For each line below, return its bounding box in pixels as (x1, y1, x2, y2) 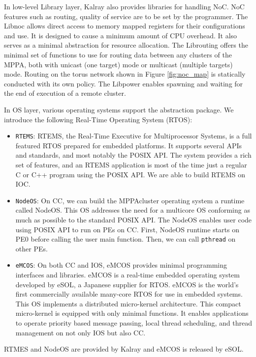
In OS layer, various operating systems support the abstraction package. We (4, 104, 234, 114)
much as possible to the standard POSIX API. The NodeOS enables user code (15, 215, 252, 224)
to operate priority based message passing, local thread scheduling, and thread (15, 318, 252, 328)
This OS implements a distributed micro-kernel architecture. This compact (15, 298, 241, 308)
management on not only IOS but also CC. (15, 327, 146, 337)
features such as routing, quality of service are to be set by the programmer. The (4, 11, 248, 21)
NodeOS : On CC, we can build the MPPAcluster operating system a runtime (15, 195, 245, 205)
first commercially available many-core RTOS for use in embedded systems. (15, 289, 243, 299)
